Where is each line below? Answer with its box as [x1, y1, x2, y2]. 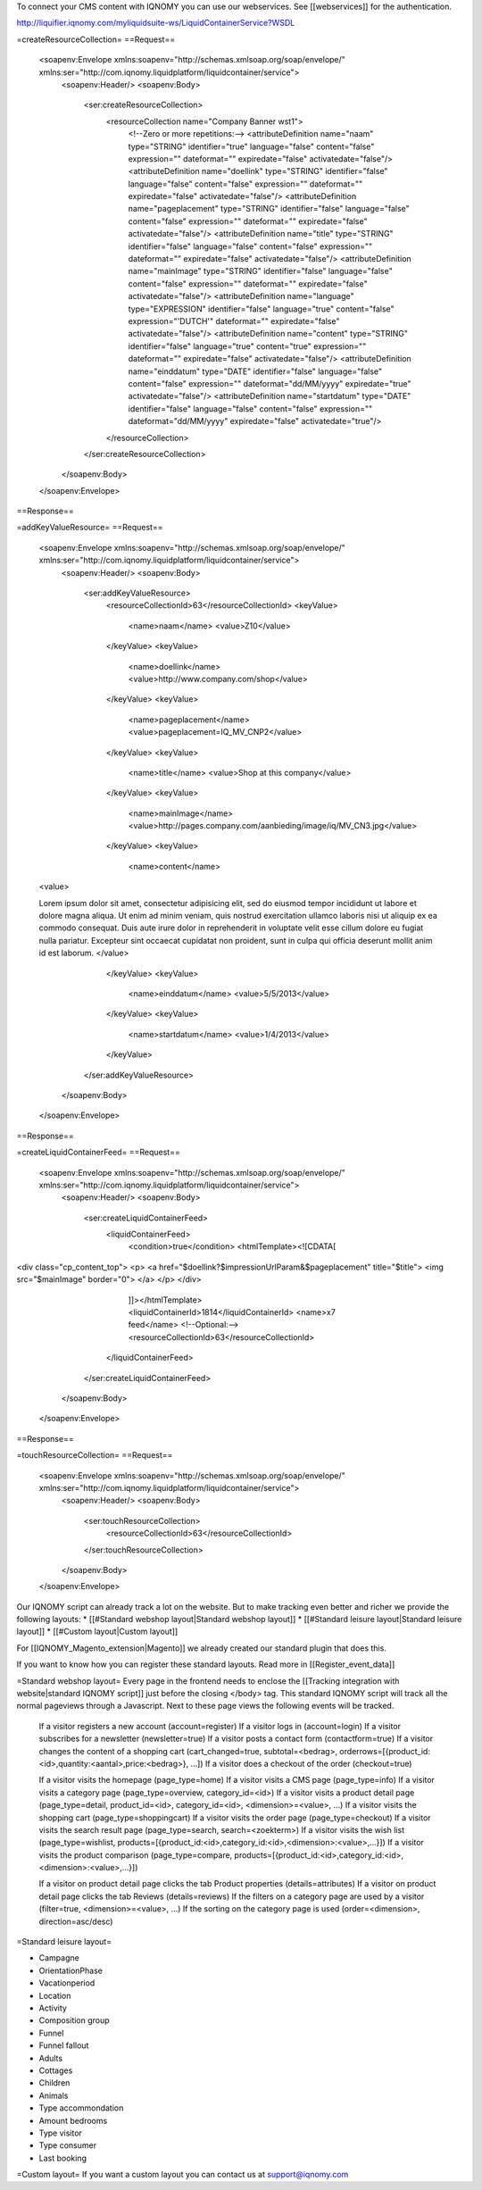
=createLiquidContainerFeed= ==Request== [16, 1147, 180, 1158]
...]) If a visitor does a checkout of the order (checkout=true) [190, 1758, 412, 1769]
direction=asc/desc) [38, 1916, 113, 1927]
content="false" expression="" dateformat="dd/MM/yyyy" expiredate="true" [128, 378, 411, 388]
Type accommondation [38, 2103, 124, 2113]
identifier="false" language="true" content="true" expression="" [128, 340, 367, 352]
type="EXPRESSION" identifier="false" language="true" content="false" [128, 304, 395, 314]
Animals [38, 2090, 69, 2101]
